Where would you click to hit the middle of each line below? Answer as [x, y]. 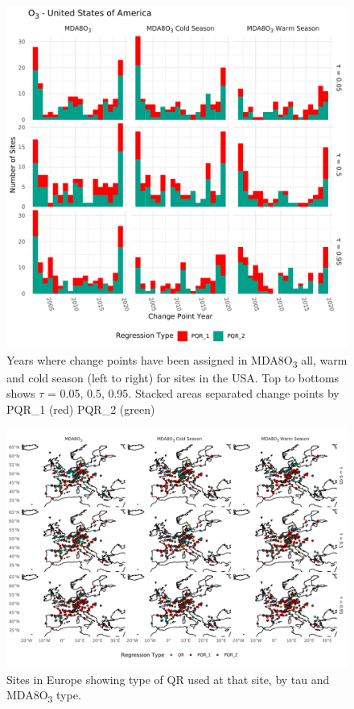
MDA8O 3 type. [44, 696]
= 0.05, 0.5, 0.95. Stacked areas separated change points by [193, 393]
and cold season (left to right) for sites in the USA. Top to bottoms [173, 377]
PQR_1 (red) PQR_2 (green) [81, 409]
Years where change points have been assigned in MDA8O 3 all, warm [177, 361]
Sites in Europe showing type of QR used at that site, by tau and [168, 679]
